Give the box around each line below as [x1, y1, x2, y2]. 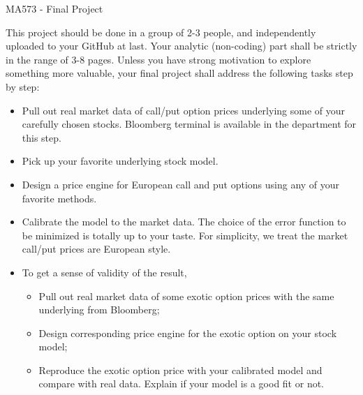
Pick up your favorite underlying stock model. [22, 154, 218, 168]
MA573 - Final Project [6, 1, 103, 15]
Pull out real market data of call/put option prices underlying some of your [22, 103, 345, 117]
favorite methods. [22, 191, 97, 205]
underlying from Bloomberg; [38, 302, 160, 317]
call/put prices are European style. [22, 241, 171, 256]
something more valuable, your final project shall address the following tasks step [6, 66, 353, 80]
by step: [6, 79, 40, 94]
